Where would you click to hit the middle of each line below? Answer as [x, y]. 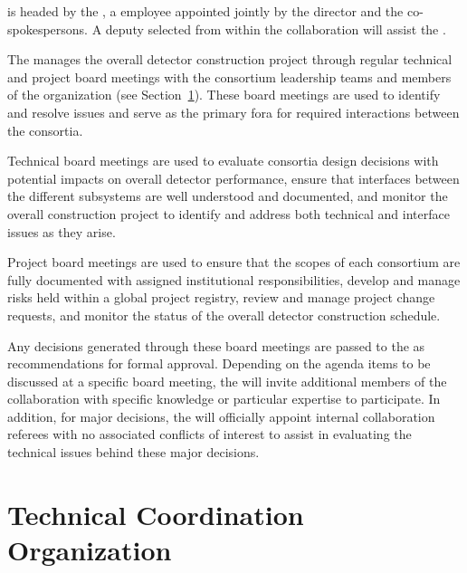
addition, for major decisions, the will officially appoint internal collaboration [221, 416]
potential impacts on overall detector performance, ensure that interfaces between [233, 178]
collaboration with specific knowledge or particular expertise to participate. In [224, 399]
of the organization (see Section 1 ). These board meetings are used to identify [224, 95]
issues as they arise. [62, 231]
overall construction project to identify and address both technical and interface [229, 213]
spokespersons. [48, 29]
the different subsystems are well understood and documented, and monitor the [228, 196]
